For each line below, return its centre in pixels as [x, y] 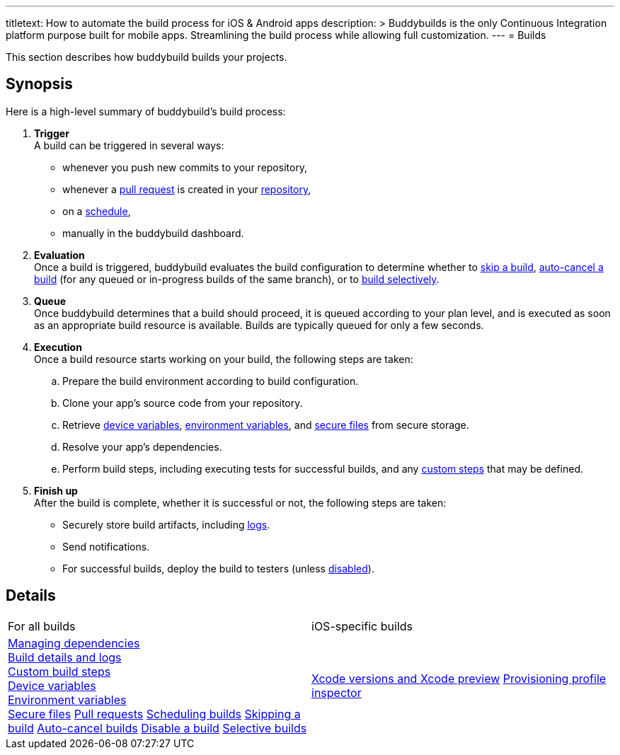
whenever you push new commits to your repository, [185, 167]
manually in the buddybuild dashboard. [153, 233]
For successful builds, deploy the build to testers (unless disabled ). [218, 568]
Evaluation [59, 255]
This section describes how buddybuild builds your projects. [147, 57]
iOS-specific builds [362, 626]
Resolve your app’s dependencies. [142, 446]
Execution [58, 347]
